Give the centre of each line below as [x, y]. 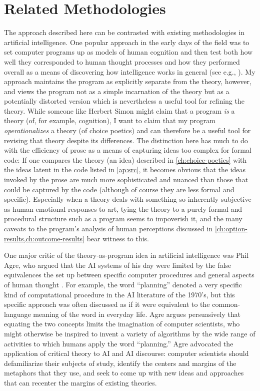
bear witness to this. [118, 238]
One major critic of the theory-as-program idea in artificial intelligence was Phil [126, 255]
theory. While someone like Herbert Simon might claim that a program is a [119, 110]
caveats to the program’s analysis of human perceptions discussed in [108, 228]
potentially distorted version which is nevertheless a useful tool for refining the [124, 101]
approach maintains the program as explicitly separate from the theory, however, [128, 81]
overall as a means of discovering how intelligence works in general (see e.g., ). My [130, 71]
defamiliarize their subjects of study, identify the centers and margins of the [120, 363]
